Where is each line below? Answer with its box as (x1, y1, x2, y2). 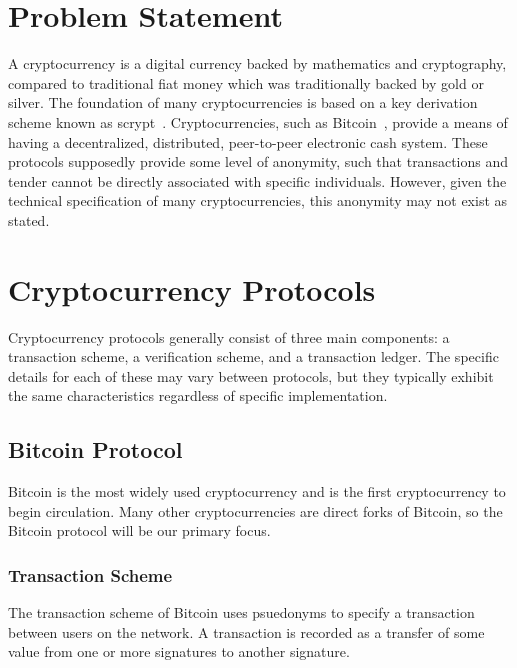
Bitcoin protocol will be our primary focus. (8, 520, 271, 541)
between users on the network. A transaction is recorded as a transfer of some (8, 621, 485, 642)
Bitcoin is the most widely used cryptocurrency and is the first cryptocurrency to (8, 481, 506, 502)
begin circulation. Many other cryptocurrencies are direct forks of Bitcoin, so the (8, 500, 503, 521)
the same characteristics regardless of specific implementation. (8, 385, 388, 406)
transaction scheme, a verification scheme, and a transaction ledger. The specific (8, 346, 499, 367)
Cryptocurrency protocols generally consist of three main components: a (8, 326, 450, 347)
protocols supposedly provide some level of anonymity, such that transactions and (8, 151, 509, 172)
